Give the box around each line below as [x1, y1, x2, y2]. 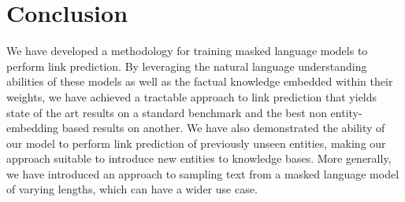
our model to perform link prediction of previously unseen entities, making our [6, 134, 386, 151]
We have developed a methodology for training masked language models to [6, 42, 368, 59]
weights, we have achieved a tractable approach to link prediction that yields [6, 88, 377, 105]
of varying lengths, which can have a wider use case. [6, 181, 258, 197]
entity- [330, 104, 362, 120]
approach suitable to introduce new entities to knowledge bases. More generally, [6, 150, 392, 167]
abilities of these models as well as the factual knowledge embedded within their [6, 73, 393, 90]
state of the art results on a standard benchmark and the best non [6, 104, 327, 120]
